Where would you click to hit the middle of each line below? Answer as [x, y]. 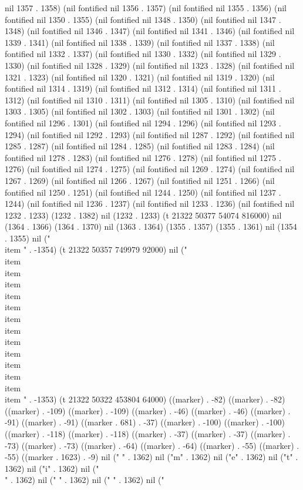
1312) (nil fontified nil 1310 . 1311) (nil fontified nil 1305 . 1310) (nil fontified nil [150, 100]
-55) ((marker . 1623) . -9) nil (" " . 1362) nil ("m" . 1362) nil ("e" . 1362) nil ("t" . [151, 457]
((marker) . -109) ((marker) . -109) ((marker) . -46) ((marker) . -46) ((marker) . [148, 410]
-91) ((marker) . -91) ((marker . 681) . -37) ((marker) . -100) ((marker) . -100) [145, 422]
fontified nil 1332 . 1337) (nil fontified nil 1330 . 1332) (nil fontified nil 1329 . [143, 54]
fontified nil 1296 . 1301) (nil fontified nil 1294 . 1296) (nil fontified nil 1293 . [143, 122]
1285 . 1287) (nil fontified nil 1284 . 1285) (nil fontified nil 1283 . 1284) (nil [140, 146]
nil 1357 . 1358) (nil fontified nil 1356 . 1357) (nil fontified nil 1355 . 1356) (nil [146, 8]
